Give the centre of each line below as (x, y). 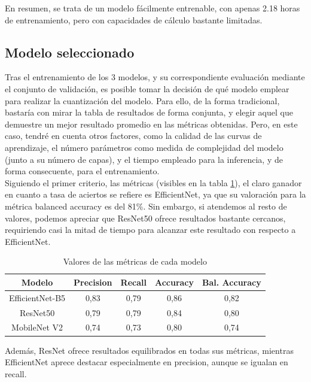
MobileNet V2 (37, 327)
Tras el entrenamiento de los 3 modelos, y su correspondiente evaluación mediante (155, 77)
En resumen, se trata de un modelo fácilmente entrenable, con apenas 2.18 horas (153, 8)
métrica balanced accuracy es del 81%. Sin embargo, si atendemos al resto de (146, 206)
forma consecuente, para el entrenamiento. (82, 171)
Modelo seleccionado (70, 52)
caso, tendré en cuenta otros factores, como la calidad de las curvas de (133, 136)
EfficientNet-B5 (37, 297)
